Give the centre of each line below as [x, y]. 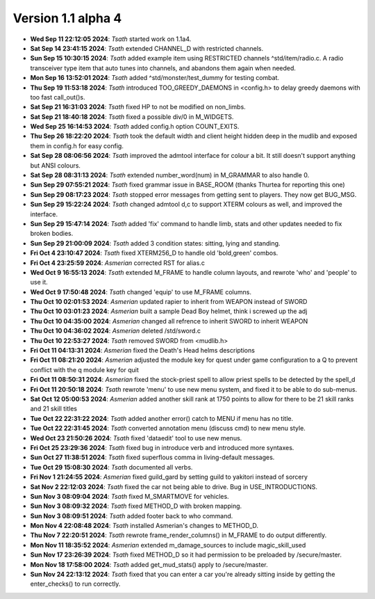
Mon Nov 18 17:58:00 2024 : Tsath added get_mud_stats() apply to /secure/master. [149, 564]
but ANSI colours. [56, 165]
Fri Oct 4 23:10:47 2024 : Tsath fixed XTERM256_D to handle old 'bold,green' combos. [154, 253]
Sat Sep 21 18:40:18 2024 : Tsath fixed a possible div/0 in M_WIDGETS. [132, 117]
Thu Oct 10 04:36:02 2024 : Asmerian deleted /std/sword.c [116, 331]
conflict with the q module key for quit [84, 369]
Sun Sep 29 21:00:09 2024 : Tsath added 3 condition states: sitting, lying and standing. [155, 243]
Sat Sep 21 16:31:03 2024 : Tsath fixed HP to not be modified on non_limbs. [138, 107]
